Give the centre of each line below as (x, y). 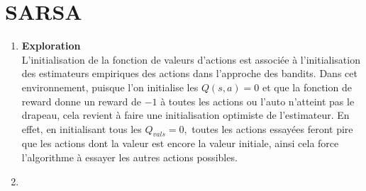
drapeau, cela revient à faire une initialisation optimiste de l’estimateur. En (185, 115)
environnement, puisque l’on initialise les (110, 87)
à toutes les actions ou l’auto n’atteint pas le (257, 101)
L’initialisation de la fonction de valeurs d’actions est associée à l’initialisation (191, 59)
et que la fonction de (307, 87)
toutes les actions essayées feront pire (272, 128)
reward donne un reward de (81, 101)
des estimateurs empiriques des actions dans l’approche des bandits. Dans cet (189, 73)
